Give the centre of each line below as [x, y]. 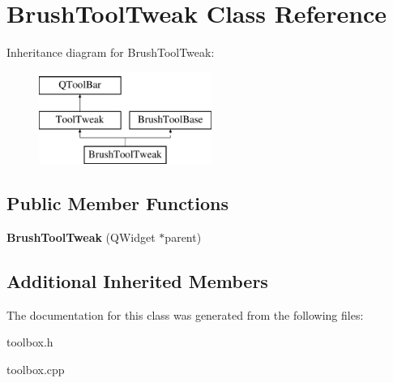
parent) [183, 237]
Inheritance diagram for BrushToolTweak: [111, 52]
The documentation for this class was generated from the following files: [185, 314]
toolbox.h [30, 342]
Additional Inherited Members [137, 280]
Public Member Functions [117, 203]
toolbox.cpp [36, 369]
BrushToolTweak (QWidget [81, 237]
